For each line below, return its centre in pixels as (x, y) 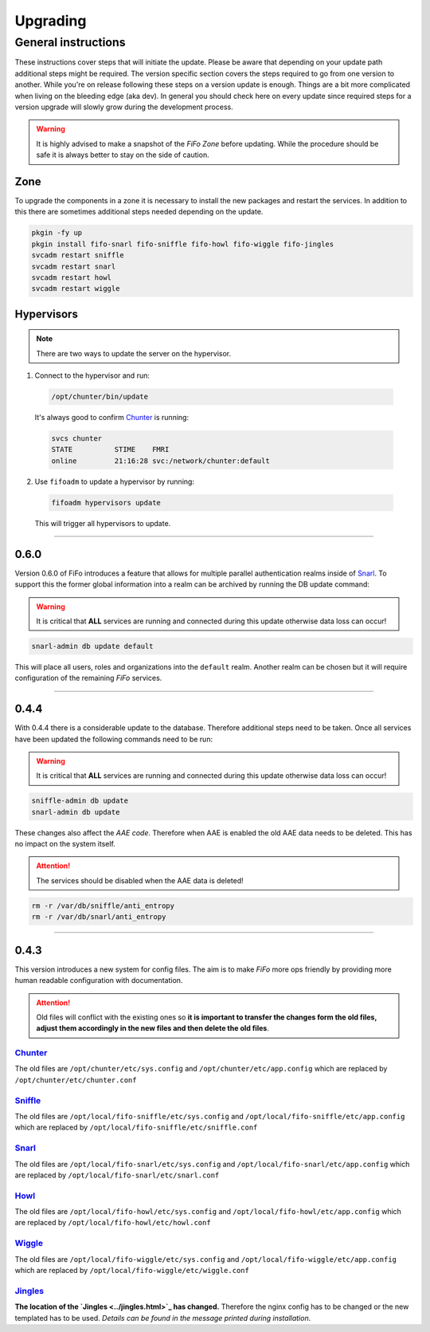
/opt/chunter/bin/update (100, 397)
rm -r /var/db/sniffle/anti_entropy (103, 906)
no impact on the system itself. (65, 844)
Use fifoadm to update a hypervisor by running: (115, 481)
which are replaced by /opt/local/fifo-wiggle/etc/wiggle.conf (132, 1270)
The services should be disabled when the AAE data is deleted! (140, 880)
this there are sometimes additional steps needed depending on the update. (139, 212)
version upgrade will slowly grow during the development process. (124, 107)
